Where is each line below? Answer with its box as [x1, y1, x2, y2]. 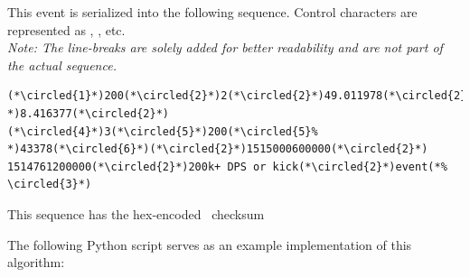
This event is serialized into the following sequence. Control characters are [7, 3, 418, 21]
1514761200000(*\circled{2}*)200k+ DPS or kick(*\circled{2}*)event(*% [7, 160, 447, 173]
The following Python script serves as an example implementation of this [7, 235, 412, 254]
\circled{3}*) [7, 178, 92, 191]
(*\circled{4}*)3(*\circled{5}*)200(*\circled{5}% [7, 125, 318, 138]
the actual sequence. [7, 55, 117, 74]
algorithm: [7, 253, 65, 272]
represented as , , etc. [7, 20, 126, 39]
